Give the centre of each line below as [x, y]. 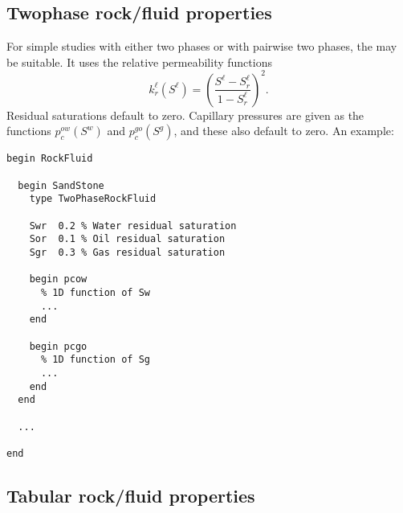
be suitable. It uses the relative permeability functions [139, 62]
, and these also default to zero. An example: [284, 131]
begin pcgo [58, 346]
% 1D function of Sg [95, 360]
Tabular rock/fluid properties [131, 495]
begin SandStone [61, 185]
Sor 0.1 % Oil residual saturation [127, 239]
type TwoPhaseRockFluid [93, 199]
